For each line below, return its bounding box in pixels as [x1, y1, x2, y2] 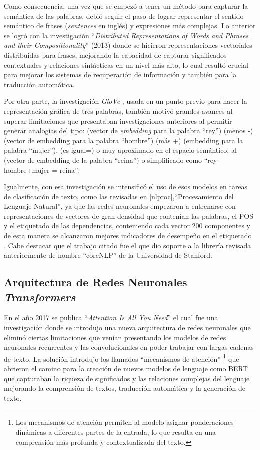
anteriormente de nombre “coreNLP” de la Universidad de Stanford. [4, 250, 212, 260]
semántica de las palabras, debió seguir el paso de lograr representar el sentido [4, 10, 244, 21]
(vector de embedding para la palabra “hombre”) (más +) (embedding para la [4, 135, 243, 145]
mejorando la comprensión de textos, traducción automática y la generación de [4, 383, 245, 393]
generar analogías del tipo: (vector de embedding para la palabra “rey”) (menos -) [4, 125, 253, 136]
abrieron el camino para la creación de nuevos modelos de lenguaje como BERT [4, 363, 248, 374]
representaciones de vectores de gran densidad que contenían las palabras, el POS [4, 210, 253, 221]
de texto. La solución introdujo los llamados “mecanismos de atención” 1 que [4, 352, 239, 364]
